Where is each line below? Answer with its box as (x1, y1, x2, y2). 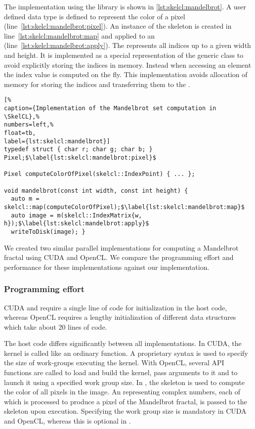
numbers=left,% (4, 121, 54, 129)
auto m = (11, 195, 40, 203)
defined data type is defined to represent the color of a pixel (4, 11, 185, 21)
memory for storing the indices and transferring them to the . (4, 79, 190, 89)
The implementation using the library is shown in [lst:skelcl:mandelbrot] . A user (4, 1, 246, 11)
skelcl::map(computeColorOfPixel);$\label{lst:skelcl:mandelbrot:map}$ (4, 203, 245, 211)
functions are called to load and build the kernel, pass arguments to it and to (4, 367, 238, 378)
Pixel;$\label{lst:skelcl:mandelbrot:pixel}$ (4, 154, 156, 161)
